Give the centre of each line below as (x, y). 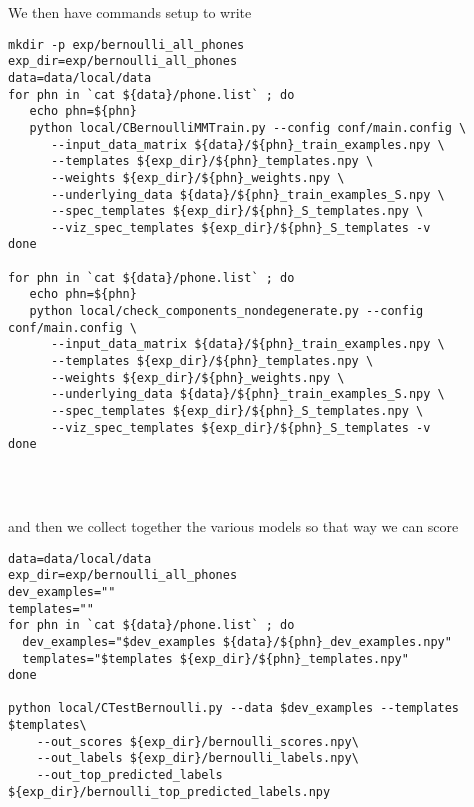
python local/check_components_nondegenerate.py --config (226, 311)
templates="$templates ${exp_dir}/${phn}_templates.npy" (215, 658)
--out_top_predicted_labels (129, 775)
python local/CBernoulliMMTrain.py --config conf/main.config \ (248, 127)
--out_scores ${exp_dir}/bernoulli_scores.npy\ (197, 741)
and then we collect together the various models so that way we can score (233, 525)
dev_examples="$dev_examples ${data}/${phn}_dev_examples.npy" (237, 641)
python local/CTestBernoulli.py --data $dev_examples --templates (234, 708)
